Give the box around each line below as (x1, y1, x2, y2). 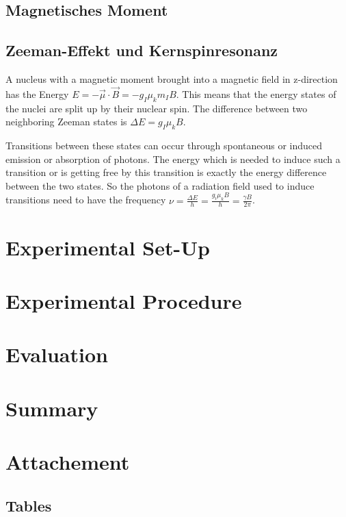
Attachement (5, 448, 130, 476)
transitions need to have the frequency (5, 192, 166, 207)
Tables (5, 494, 52, 516)
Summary (5, 394, 98, 422)
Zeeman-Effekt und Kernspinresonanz (5, 40, 278, 61)
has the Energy (5, 86, 69, 101)
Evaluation (5, 340, 108, 368)
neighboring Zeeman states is (5, 114, 127, 129)
